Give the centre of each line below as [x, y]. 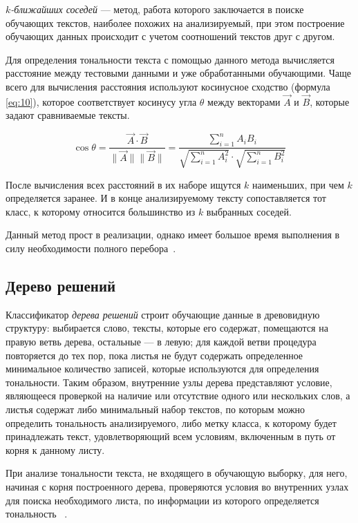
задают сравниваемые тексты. [68, 115]
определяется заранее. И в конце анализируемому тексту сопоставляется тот [166, 198]
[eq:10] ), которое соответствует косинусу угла [101, 101]
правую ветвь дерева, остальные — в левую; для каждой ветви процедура [161, 341]
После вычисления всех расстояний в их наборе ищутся [123, 184]
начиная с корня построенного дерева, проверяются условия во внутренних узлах [177, 486]
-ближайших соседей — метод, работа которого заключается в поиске [157, 9]
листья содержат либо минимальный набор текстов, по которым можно [156, 409]
